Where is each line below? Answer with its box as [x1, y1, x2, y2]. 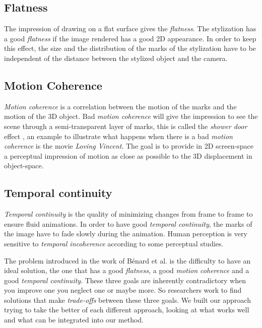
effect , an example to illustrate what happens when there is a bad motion [4, 130, 233, 141]
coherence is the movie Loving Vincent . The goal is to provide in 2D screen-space [4, 141, 253, 151]
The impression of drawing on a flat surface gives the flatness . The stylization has [4, 23, 256, 34]
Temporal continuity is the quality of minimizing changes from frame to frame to [4, 209, 253, 219]
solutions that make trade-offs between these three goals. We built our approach [4, 294, 251, 305]
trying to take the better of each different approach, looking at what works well [4, 304, 249, 315]
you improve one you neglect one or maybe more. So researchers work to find [4, 285, 242, 295]
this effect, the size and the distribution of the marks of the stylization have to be [4, 43, 256, 53]
